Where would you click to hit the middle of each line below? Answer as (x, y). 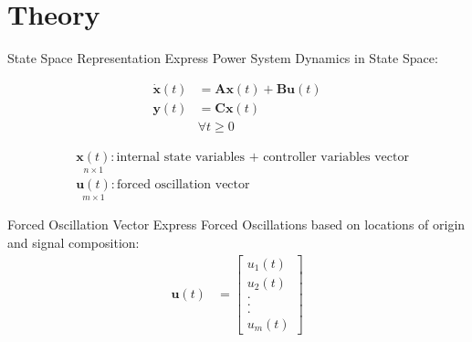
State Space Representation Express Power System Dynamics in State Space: (223, 58)
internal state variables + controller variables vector (262, 157)
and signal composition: (73, 242)
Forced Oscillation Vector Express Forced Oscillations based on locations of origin (236, 224)
